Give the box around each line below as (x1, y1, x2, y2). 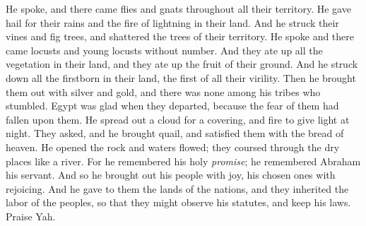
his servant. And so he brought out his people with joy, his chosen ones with (6, 167, 336, 182)
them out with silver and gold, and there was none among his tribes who (6, 84, 321, 99)
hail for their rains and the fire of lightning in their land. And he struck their (6, 15, 339, 30)
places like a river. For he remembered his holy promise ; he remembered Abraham (6, 153, 361, 168)
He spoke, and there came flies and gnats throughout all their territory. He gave (6, 1, 351, 16)
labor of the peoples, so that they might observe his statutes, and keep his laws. (6, 195, 351, 210)
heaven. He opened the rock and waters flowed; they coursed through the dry (6, 139, 340, 154)
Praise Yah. (6, 208, 56, 223)
